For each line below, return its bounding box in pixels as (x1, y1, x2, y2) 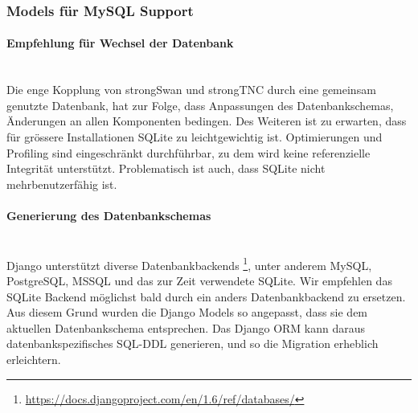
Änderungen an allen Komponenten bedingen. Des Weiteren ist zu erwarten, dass (6, 112, 407, 129)
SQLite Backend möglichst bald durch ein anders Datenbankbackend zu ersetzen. (6, 288, 406, 305)
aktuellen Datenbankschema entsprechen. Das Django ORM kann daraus (6, 319, 366, 336)
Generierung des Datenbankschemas (6, 206, 211, 223)
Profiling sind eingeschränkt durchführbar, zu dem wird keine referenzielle (6, 144, 371, 161)
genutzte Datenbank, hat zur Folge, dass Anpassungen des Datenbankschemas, (6, 96, 394, 113)
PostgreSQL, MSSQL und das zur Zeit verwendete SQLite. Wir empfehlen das (6, 272, 392, 289)
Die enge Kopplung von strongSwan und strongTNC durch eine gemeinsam (6, 81, 376, 98)
